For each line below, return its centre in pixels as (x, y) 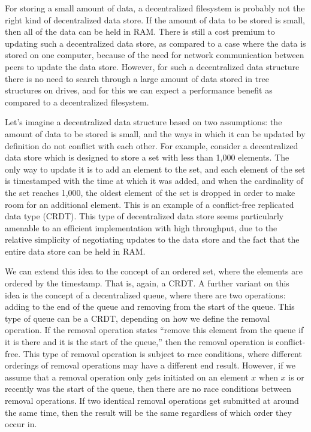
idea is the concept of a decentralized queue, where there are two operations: (145, 294)
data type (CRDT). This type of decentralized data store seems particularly (144, 216)
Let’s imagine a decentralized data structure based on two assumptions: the (144, 122)
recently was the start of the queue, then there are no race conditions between (148, 389)
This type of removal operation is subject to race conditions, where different (162, 353)
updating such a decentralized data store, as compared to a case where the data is (155, 43)
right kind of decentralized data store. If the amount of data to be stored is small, (155, 19)
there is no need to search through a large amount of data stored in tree (137, 78)
